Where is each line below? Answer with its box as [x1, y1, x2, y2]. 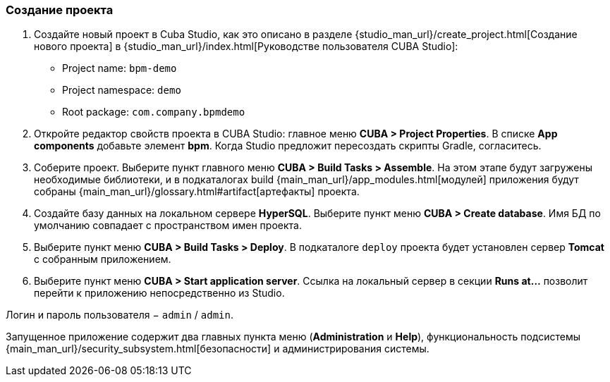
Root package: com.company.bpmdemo [62, 106, 245, 118]
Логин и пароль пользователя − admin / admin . [6, 309, 233, 321]
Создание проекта [6, 3, 114, 17]
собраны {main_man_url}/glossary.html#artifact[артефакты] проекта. [34, 185, 360, 198]
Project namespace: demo [62, 84, 181, 97]
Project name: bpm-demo [62, 62, 177, 75]
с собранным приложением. [34, 253, 171, 266]
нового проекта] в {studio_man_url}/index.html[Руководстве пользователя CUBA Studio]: [34, 40, 458, 53]
